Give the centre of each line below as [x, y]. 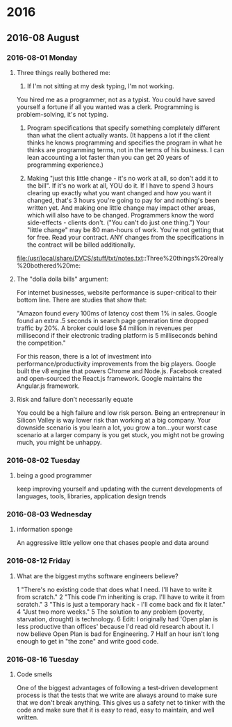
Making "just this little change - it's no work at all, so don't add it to [123, 178]
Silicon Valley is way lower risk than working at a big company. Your [114, 420]
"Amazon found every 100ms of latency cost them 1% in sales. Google [117, 313]
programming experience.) [65, 165]
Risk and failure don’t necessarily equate [75, 399]
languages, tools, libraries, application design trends [91, 496]
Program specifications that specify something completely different [123, 128]
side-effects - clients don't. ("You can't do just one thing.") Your [118, 222]
